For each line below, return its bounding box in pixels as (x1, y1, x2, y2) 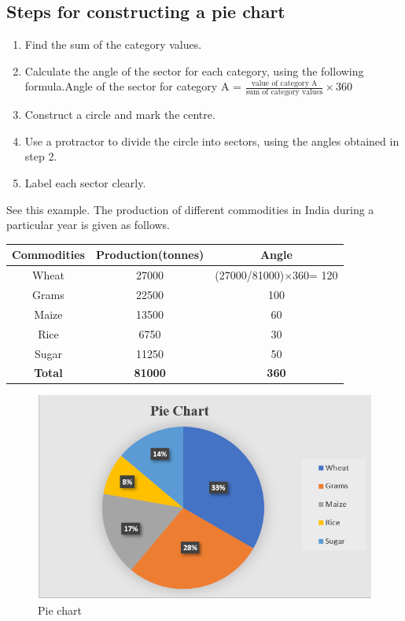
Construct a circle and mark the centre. (24, 106, 215, 123)
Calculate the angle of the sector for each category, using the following (24, 62, 364, 79)
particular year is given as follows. (6, 216, 171, 233)
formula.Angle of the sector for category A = (24, 78, 241, 94)
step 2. (24, 148, 57, 164)
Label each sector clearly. (24, 175, 146, 190)
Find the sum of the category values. (24, 36, 202, 53)
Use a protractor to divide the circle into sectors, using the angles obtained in (24, 132, 399, 149)
